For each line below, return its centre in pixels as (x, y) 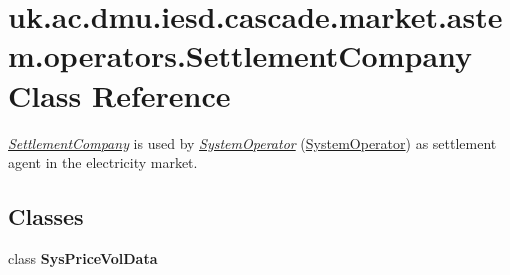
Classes (46, 216)
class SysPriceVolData (83, 257)
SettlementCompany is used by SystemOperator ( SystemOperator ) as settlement (252, 142)
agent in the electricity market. (103, 162)
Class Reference (119, 94)
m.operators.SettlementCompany (240, 55)
